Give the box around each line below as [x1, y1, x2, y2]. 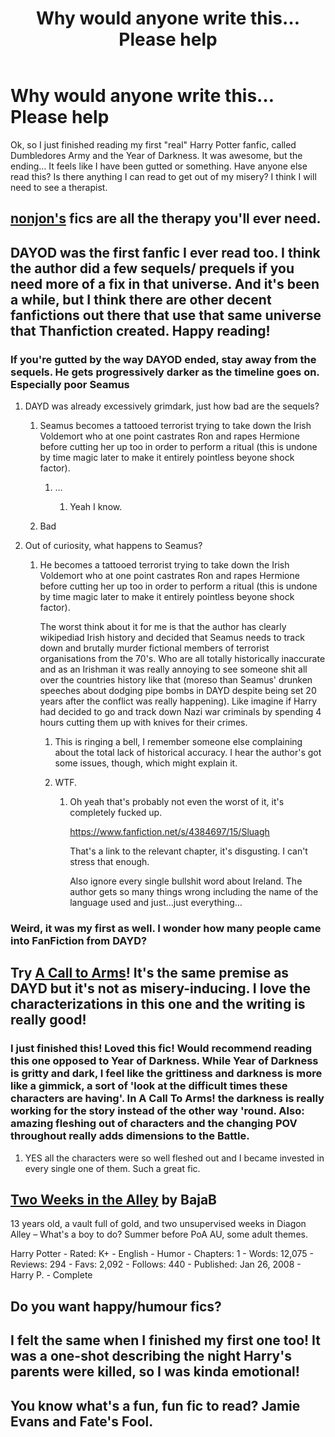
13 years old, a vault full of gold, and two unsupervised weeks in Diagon [10, 1218, 307, 1230]
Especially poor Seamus [10, 377, 130, 391]
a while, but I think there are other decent [10, 291, 272, 308]
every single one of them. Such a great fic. [24, 1162, 201, 1174]
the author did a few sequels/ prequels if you [10, 260, 295, 277]
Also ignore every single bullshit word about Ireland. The [69, 875, 303, 887]
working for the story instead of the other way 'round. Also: [10, 1104, 305, 1118]
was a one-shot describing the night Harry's [10, 1348, 292, 1365]
